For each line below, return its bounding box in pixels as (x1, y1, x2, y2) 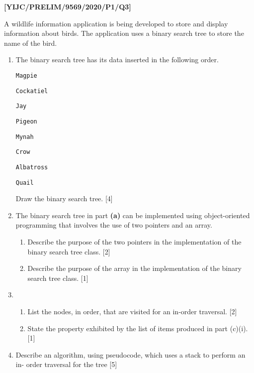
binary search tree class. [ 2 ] (27, 246, 110, 256)
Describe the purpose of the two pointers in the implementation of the (27, 237, 242, 247)
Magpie (15, 72, 37, 79)
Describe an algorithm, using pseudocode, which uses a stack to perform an (15, 349, 246, 360)
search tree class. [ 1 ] (27, 272, 88, 283)
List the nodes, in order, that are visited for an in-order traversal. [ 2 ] (27, 306, 237, 316)
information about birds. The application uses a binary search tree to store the (4, 28, 244, 38)
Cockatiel (15, 87, 48, 95)
